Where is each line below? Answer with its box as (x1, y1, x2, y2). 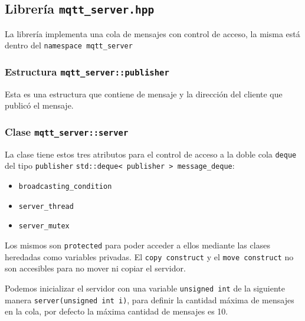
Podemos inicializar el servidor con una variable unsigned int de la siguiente (5, 281, 285, 294)
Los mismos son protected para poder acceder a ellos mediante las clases (5, 239, 270, 251)
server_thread (18, 202, 74, 211)
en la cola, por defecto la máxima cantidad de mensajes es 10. (5, 305, 228, 317)
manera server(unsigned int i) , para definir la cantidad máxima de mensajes (5, 293, 294, 306)
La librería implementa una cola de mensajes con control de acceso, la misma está (5, 27, 300, 40)
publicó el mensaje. (5, 99, 74, 112)
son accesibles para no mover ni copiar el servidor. (5, 262, 186, 274)
